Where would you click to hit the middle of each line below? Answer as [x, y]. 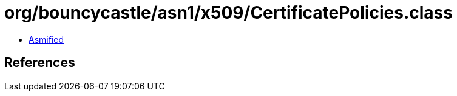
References [40, 63]
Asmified [46, 39]
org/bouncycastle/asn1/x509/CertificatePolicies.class [228, 13]
